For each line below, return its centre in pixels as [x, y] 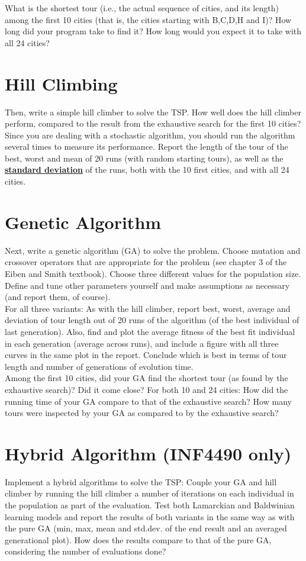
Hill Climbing [61, 83]
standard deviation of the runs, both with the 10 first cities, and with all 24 [147, 170]
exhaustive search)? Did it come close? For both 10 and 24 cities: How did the [146, 389]
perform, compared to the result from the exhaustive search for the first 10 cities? [153, 123]
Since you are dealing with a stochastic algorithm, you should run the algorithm [150, 135]
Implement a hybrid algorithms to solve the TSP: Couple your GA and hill [141, 481]
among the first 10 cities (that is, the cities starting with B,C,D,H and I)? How [148, 19]
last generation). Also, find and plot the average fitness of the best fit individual [150, 331]
